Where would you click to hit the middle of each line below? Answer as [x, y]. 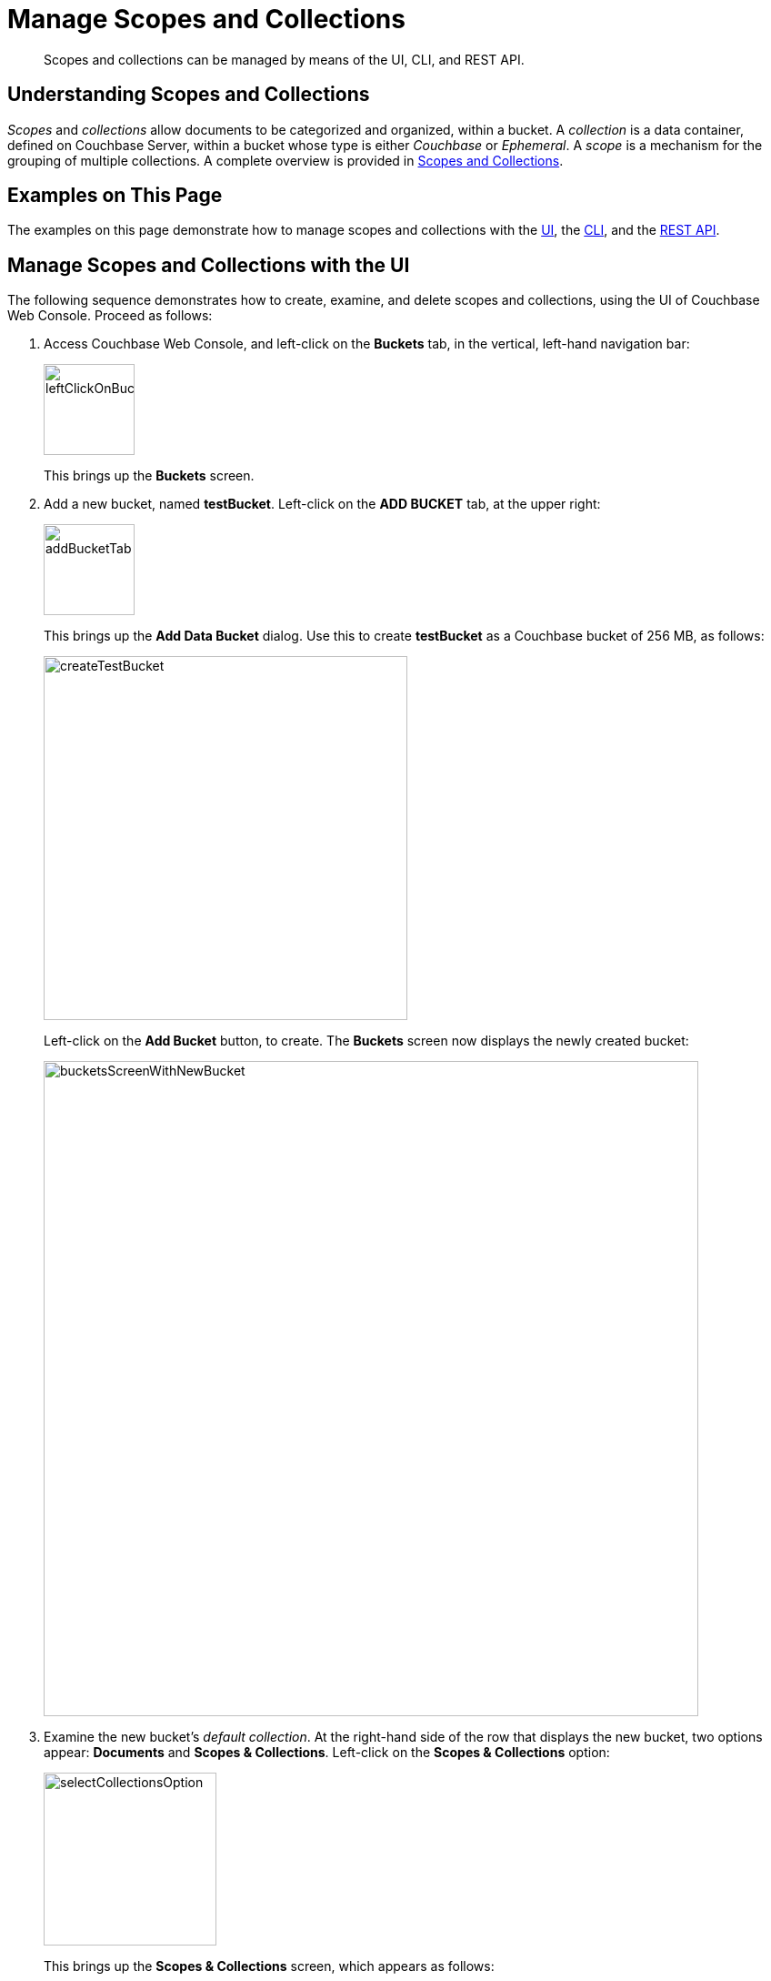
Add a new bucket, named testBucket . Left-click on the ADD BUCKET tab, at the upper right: [322, 504]
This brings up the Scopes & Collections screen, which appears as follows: [269, 1966]
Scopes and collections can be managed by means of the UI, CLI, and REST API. [284, 59]
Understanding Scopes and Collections [189, 95]
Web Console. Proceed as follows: [110, 316]
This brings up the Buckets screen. [149, 476]
